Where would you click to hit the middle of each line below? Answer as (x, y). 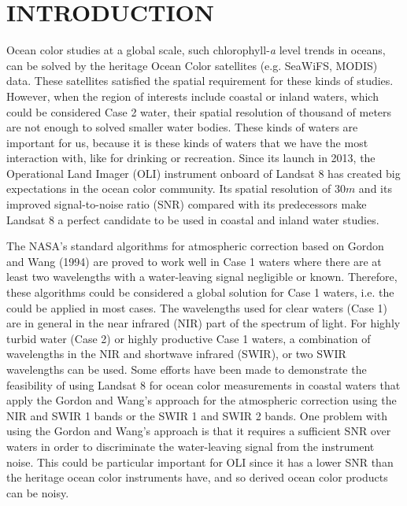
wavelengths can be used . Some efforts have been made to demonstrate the (187, 369)
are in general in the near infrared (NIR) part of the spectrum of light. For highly (203, 323)
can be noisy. (38, 492)
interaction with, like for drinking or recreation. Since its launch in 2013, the (191, 158)
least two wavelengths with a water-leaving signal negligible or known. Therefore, (202, 277)
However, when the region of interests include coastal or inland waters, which (192, 96)
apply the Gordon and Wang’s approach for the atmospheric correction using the (202, 400)
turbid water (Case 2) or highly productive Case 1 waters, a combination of (189, 338)
